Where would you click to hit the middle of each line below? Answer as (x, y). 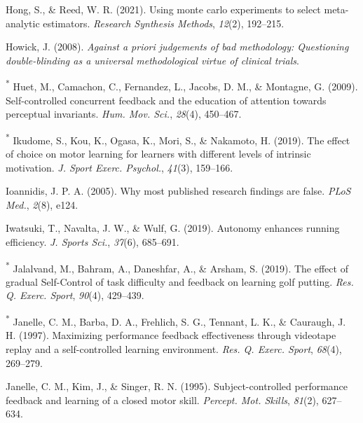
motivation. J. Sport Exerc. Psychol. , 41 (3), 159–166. (119, 167)
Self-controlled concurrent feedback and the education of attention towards (166, 100)
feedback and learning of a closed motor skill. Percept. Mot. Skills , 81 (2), (162, 400)
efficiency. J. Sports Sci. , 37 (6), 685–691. (93, 242)
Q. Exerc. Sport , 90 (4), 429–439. (75, 295)
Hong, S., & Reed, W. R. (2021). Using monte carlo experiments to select (163, 9)
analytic (23, 23)
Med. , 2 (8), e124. (42, 204)
